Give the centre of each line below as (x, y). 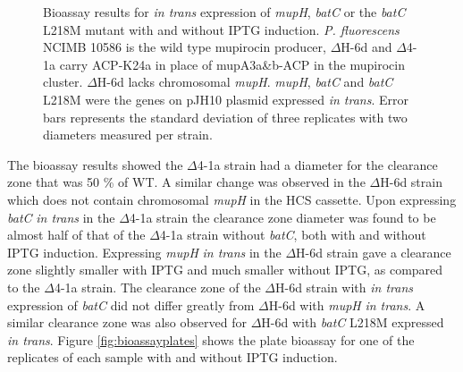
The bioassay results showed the (95, 164)
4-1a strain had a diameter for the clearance (317, 164)
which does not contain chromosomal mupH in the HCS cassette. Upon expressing (232, 199)
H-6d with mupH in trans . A (347, 304)
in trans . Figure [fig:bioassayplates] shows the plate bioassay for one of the (211, 339)
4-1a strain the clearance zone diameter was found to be (282, 217)
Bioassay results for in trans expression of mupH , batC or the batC (224, 12)
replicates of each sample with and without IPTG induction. (173, 357)
